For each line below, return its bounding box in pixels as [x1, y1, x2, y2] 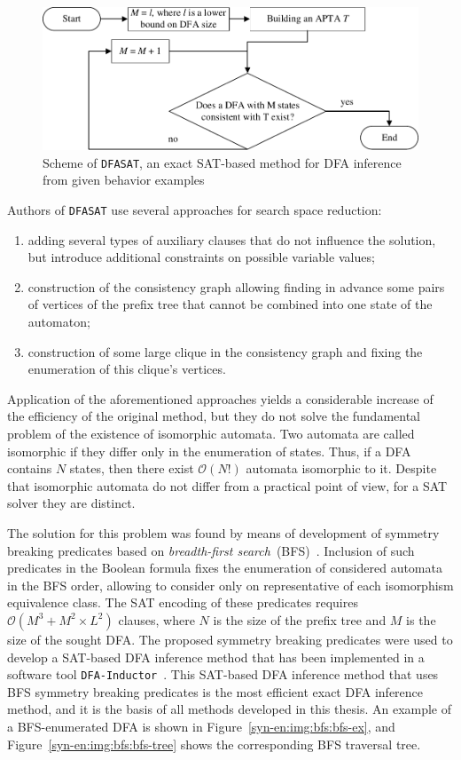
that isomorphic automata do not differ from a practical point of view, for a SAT [7, 476, 448, 495]
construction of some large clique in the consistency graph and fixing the [27, 342, 423, 360]
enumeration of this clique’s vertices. [27, 360, 226, 378]
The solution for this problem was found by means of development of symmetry [7, 523, 440, 542]
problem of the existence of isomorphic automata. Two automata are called [7, 424, 415, 442]
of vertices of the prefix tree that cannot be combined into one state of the [27, 295, 433, 313]
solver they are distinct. [7, 494, 136, 512]
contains [7, 459, 52, 478]
